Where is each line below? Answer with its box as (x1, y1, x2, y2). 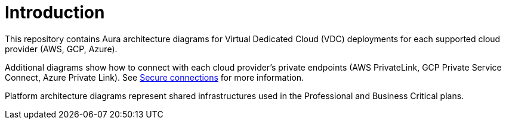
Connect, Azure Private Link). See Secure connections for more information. (5, 72, 304, 82)
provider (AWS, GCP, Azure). (5, 43, 118, 54)
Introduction (5, 2, 105, 23)
